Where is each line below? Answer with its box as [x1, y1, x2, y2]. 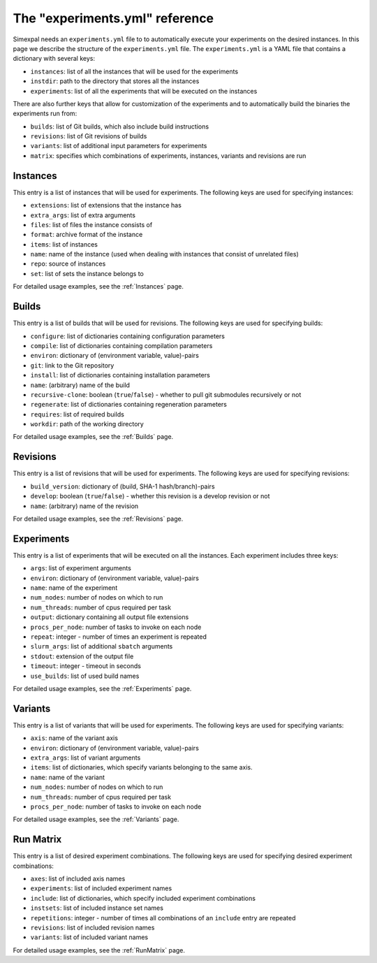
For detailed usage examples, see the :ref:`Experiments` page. [13, 684, 192, 693]
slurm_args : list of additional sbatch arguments [30, 642, 173, 651]
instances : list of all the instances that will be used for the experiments [30, 67, 239, 75]
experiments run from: [13, 109, 77, 118]
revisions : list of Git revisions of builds [30, 132, 147, 140]
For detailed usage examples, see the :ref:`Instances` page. [13, 282, 184, 291]
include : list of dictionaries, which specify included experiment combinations [30, 894, 256, 902]
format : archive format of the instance [30, 231, 143, 239]
